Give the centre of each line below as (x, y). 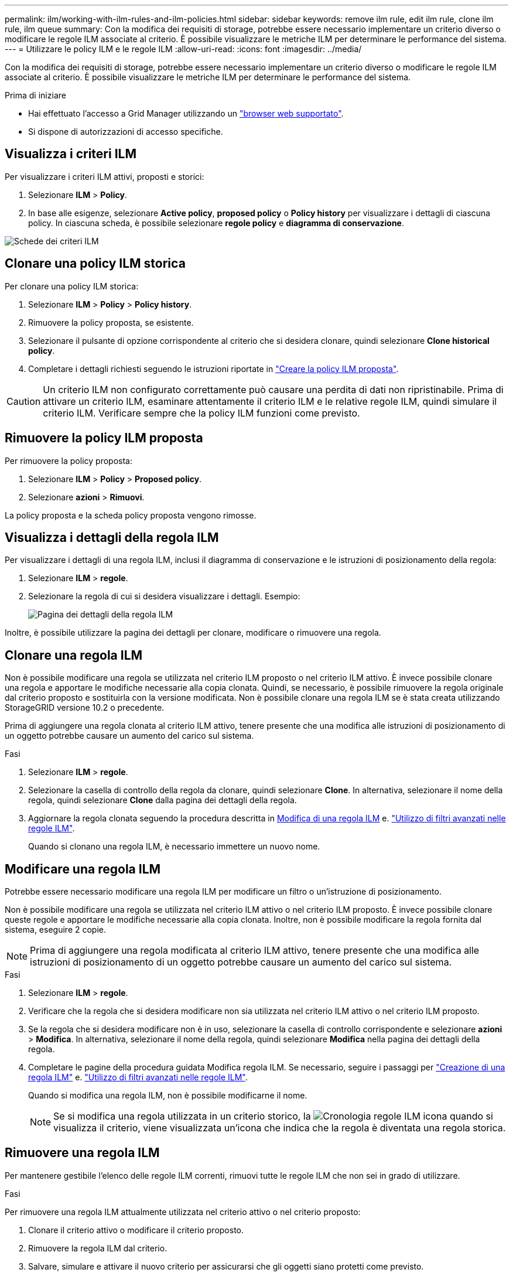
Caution (24, 401)
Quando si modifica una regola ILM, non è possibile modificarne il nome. (168, 1096)
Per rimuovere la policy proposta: (69, 460)
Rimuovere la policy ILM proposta (104, 438)
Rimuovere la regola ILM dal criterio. (98, 1248)
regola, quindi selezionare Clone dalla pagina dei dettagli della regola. (163, 800)
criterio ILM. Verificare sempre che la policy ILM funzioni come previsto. (201, 413)
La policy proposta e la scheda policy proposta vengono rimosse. (131, 515)
